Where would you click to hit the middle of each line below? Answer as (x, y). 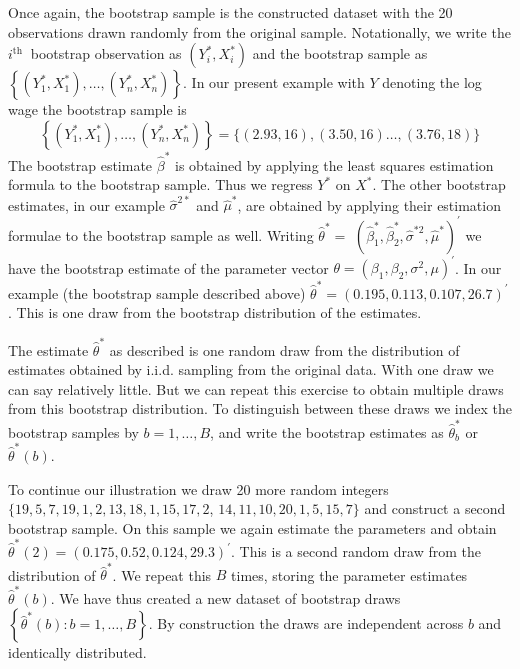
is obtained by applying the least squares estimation (334, 164)
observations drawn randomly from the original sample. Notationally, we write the (259, 31)
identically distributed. (77, 652)
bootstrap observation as (106, 53)
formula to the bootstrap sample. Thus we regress (160, 184)
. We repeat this (162, 574)
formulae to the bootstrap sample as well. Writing (161, 234)
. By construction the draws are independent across (306, 623)
